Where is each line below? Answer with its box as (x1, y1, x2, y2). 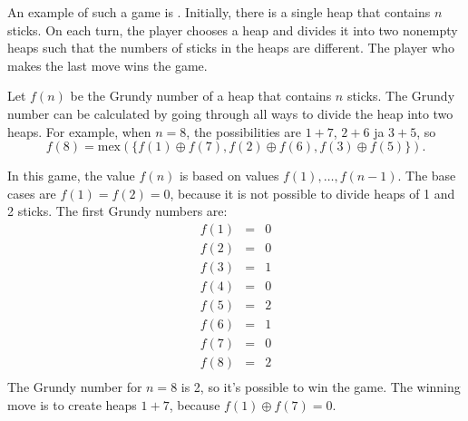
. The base (397, 166, 456, 185)
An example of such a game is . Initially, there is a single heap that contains (7, 3, 431, 21)
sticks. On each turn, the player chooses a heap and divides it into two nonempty (7, 20, 458, 39)
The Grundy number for (7, 377, 142, 397)
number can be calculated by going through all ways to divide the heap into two (7, 103, 453, 122)
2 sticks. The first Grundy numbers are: (7, 201, 228, 220)
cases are (7, 183, 56, 202)
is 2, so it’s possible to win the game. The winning (180, 377, 461, 397)
